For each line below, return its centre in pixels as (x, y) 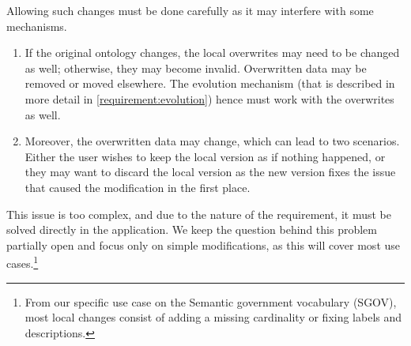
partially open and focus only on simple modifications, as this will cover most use (204, 244)
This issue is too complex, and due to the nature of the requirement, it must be (199, 214)
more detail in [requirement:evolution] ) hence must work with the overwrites (209, 98)
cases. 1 (23, 262)
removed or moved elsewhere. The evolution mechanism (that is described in (210, 83)
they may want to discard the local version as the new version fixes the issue (210, 172)
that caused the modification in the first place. (138, 187)
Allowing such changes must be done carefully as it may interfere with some (190, 10)
